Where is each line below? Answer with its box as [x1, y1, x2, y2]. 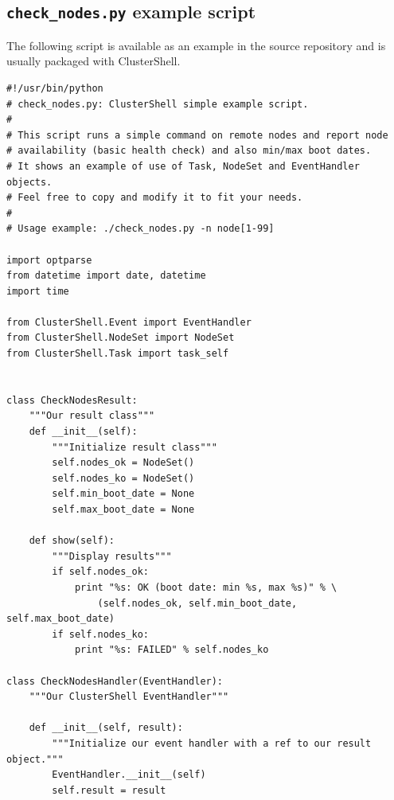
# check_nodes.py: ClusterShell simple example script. [6, 98, 309, 110]
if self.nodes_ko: [52, 628, 149, 640]
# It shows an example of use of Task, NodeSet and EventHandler [6, 160, 360, 172]
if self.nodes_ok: [52, 566, 149, 578]
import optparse [6, 254, 92, 266]
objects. [6, 176, 53, 188]
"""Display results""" [52, 550, 172, 562]
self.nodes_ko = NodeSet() [52, 472, 195, 484]
